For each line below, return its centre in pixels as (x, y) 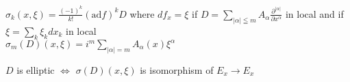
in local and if (314, 13)
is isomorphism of (177, 69)
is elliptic (36, 69)
